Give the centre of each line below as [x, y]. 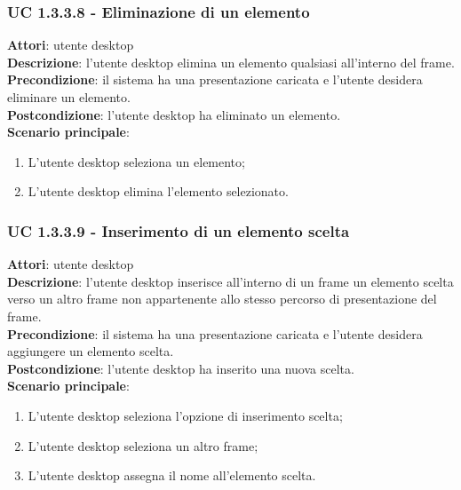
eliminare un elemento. [69, 97]
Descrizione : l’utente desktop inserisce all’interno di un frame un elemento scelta [230, 281]
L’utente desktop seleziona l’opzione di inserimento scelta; [185, 415]
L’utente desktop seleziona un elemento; [136, 161]
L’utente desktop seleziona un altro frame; [143, 445]
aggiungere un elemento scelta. [91, 351]
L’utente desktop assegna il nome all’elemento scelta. [172, 475]
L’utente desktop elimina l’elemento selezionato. [158, 191]
